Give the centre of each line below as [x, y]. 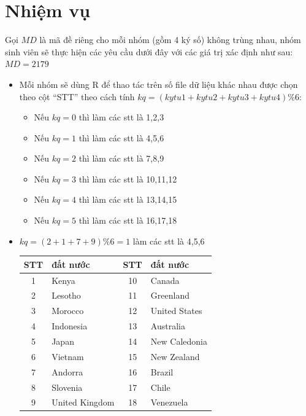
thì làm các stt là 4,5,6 [121, 137]
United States [176, 311]
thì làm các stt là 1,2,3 [121, 117]
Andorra [67, 371]
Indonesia [70, 326]
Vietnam [68, 356]
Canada [165, 280]
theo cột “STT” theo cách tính [77, 96]
